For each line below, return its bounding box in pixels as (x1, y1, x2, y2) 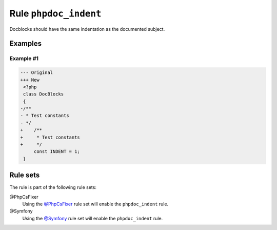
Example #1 (9, 55, 38, 62)
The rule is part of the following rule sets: (9, 184, 97, 190)
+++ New (20, 77, 39, 83)
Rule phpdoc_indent (9, 8, 102, 19)
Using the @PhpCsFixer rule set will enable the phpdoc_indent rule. (22, 201, 169, 207)
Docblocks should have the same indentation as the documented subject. (9, 26, 165, 32)
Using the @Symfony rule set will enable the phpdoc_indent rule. (22, 215, 163, 221)
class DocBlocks (23, 91, 64, 97)
